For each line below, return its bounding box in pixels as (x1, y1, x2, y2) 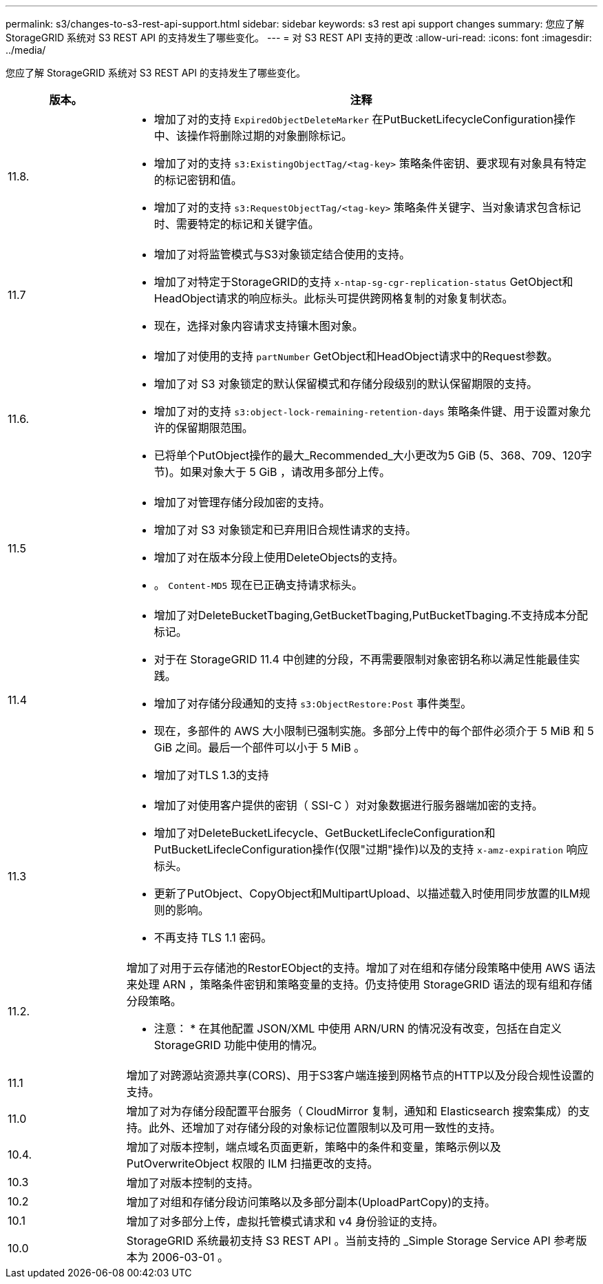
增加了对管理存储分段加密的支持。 (154, 495, 330, 509)
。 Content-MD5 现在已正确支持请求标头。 (154, 578, 363, 592)
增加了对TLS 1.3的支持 (154, 768, 269, 782)
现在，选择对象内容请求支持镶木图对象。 (154, 319, 363, 333)
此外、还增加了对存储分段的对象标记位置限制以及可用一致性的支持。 (148, 1121, 501, 1135)
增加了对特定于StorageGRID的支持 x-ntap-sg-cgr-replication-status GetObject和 (154, 275, 573, 289)
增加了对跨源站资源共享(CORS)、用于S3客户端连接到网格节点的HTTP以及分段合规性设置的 (126, 1068, 594, 1082)
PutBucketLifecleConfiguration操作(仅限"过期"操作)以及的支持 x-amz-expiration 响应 (154, 842, 589, 856)
